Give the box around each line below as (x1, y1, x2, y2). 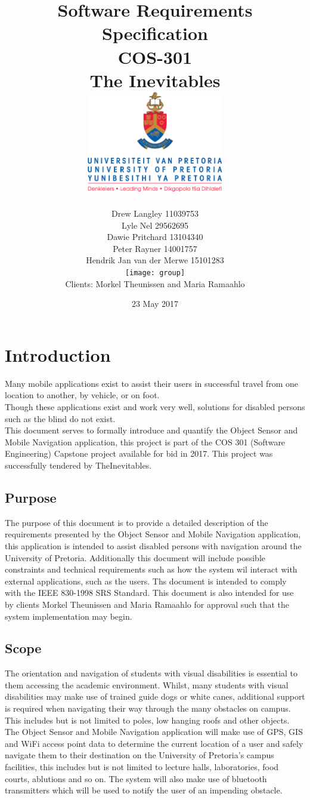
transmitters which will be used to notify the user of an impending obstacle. (5, 784, 283, 796)
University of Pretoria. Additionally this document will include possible (5, 551, 266, 564)
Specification (102, 21, 208, 45)
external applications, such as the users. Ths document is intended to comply (5, 574, 287, 587)
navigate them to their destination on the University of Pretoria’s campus (5, 749, 274, 761)
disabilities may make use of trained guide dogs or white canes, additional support (5, 690, 305, 703)
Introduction (5, 342, 111, 367)
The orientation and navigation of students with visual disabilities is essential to (5, 667, 298, 679)
